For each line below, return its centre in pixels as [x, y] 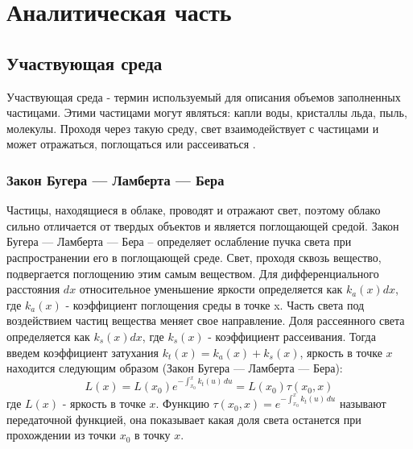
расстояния [33, 289]
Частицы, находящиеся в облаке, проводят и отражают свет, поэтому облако [194, 210]
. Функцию [182, 403]
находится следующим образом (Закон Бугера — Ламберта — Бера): [175, 368]
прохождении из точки [62, 435]
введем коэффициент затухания [83, 352]
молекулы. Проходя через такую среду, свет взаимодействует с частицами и [193, 128]
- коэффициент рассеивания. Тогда [292, 336]
